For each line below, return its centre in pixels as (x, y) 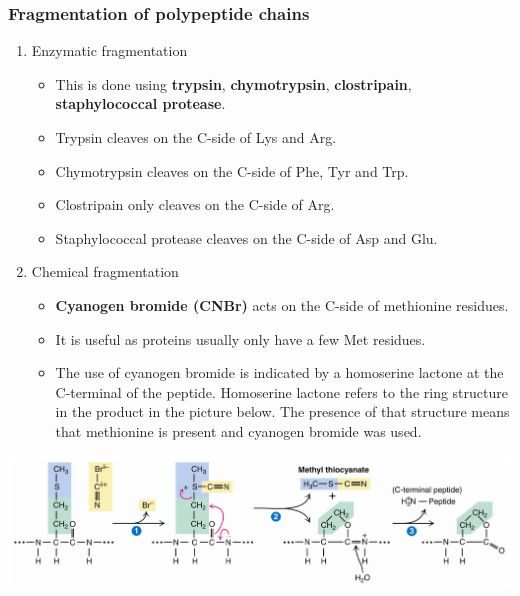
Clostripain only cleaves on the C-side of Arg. (195, 204)
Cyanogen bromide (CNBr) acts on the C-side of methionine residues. (282, 304)
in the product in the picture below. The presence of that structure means (282, 411)
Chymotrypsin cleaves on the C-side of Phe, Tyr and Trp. (232, 170)
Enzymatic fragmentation (109, 50)
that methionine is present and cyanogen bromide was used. (238, 430)
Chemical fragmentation (105, 271)
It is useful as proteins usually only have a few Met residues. (240, 338)
